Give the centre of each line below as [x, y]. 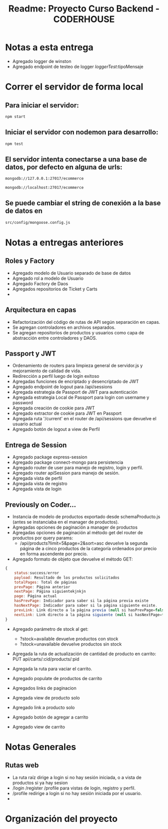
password [23, 403]
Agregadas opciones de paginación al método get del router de [78, 532]
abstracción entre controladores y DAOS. [55, 338]
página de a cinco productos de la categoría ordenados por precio [88, 548]
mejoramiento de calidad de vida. [47, 371]
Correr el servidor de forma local [74, 87]
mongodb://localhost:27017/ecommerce [44, 188]
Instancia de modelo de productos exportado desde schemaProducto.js [86, 517]
